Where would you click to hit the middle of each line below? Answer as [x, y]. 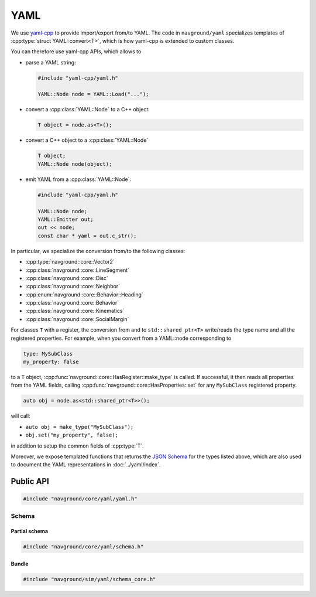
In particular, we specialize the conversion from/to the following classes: [98, 251]
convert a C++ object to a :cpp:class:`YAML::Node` [87, 140]
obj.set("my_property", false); [72, 435]
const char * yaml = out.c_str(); [87, 236]
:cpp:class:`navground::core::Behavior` [72, 303]
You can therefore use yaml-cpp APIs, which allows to [76, 52]
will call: [20, 416]
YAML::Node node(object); [75, 164]
